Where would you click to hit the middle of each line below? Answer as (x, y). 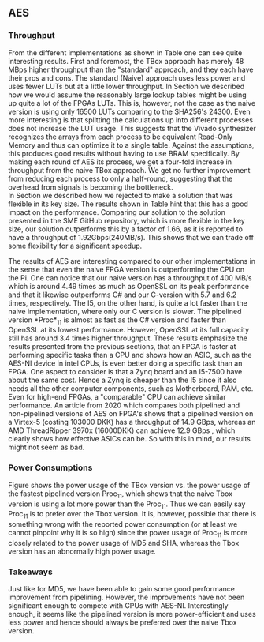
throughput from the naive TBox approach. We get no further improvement (129, 170)
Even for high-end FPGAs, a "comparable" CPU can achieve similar (117, 397)
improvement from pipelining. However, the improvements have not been (126, 597)
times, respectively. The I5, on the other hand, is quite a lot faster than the (128, 302)
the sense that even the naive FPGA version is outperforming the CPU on (126, 269)
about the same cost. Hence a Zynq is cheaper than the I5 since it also (123, 380)
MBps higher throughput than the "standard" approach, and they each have (131, 69)
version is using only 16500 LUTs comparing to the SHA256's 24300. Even (129, 111)
